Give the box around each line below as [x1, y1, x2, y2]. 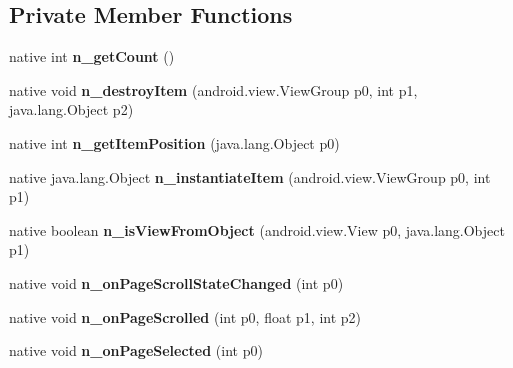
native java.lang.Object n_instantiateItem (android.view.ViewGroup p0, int [9, 166, 491, 187]
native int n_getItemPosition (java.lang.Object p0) [9, 132, 340, 153]
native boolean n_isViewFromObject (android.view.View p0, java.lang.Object [9, 219, 505, 240]
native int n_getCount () [9, 46, 175, 67]
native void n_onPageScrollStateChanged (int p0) [9, 272, 344, 293]
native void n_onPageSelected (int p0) [9, 340, 263, 361]
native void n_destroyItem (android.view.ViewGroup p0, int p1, [9, 79, 418, 100]
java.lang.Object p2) [9, 99, 134, 120]
